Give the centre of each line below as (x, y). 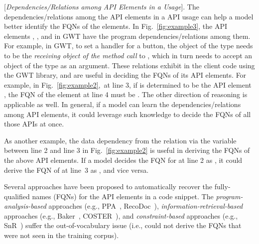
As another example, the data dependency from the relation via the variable (120, 140)
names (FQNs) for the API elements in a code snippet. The (123, 196)
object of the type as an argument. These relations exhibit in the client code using (129, 65)
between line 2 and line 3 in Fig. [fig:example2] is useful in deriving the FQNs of (127, 150)
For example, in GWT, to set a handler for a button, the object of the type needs (129, 46)
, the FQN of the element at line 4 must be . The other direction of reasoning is (126, 94)
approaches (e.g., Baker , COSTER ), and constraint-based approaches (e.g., (121, 215)
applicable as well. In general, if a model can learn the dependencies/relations (123, 104)
